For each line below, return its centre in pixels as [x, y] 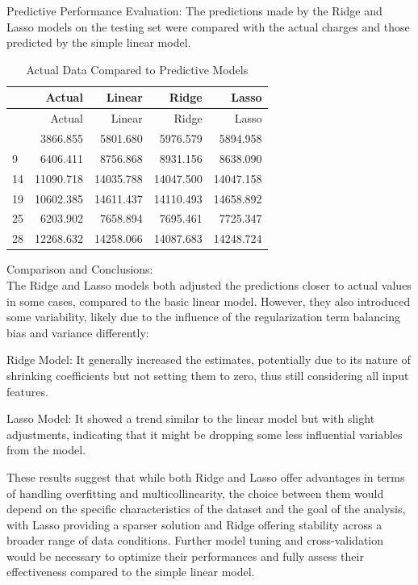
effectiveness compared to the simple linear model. [131, 572]
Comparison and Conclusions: [80, 269]
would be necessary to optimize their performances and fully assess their [185, 556]
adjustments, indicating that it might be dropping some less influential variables [205, 434]
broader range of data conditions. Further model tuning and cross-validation [195, 540]
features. [27, 391]
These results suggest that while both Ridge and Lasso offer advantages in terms [206, 476]
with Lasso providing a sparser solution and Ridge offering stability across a [194, 524]
